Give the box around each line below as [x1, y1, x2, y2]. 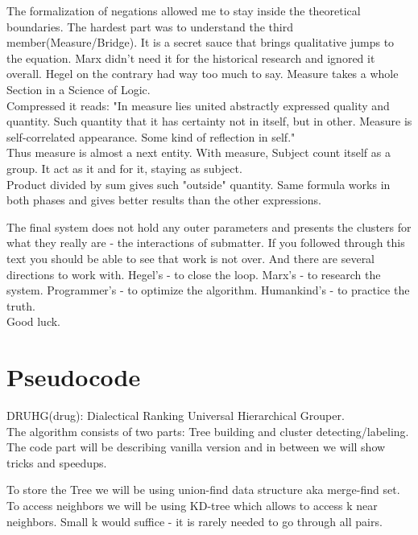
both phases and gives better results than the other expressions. [6, 191, 321, 208]
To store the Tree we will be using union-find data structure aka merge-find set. [6, 481, 400, 498]
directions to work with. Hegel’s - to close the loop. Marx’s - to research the [6, 265, 381, 282]
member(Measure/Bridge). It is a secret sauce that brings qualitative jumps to [6, 34, 395, 51]
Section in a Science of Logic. [6, 80, 151, 97]
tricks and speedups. [6, 454, 107, 471]
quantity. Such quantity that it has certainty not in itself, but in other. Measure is [6, 113, 412, 130]
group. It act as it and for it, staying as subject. [6, 159, 242, 176]
